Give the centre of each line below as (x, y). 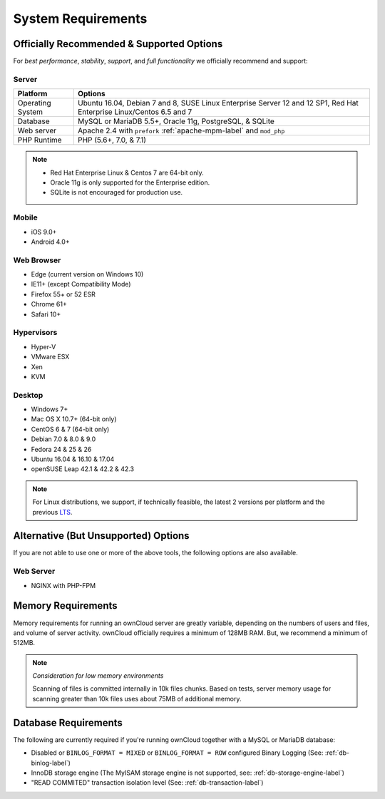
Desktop (28, 395)
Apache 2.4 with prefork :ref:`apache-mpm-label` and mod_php (181, 130)
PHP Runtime (40, 140)
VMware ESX (50, 357)
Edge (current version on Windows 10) (87, 274)
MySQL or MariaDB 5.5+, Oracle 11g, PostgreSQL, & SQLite (176, 121)
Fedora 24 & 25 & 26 (61, 449)
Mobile (26, 217)
